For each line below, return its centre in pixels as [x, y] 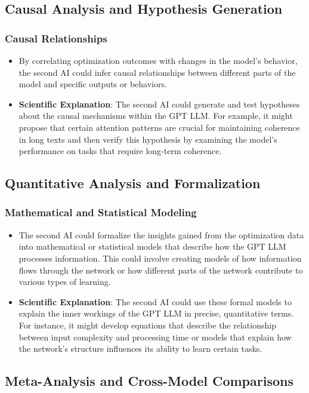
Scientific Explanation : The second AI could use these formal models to [155, 301]
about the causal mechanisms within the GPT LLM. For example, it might [156, 116]
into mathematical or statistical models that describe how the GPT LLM [152, 246]
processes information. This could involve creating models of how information [160, 258]
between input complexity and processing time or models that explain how [155, 337]
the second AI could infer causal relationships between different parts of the [157, 72]
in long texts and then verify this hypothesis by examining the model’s [148, 139]
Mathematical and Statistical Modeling [101, 212]
